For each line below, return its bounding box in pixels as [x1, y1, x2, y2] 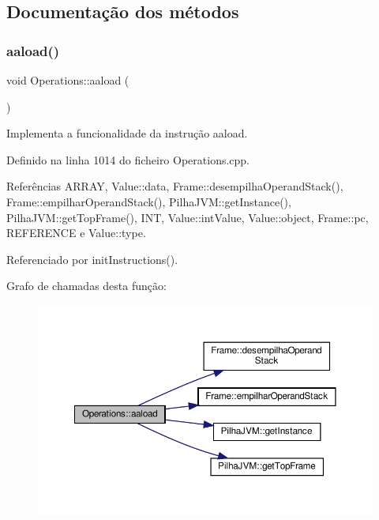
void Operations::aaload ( [6, 72, 129, 88]
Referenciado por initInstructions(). [6, 251, 178, 267]
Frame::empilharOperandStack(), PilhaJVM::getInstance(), [6, 193, 291, 209]
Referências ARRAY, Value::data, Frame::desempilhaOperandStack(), [6, 178, 343, 194]
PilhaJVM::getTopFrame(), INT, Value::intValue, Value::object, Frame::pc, [6, 209, 369, 225]
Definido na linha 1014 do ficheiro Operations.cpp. [6, 151, 250, 168]
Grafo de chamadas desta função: [6, 277, 167, 294]
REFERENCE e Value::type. [6, 224, 146, 241]
